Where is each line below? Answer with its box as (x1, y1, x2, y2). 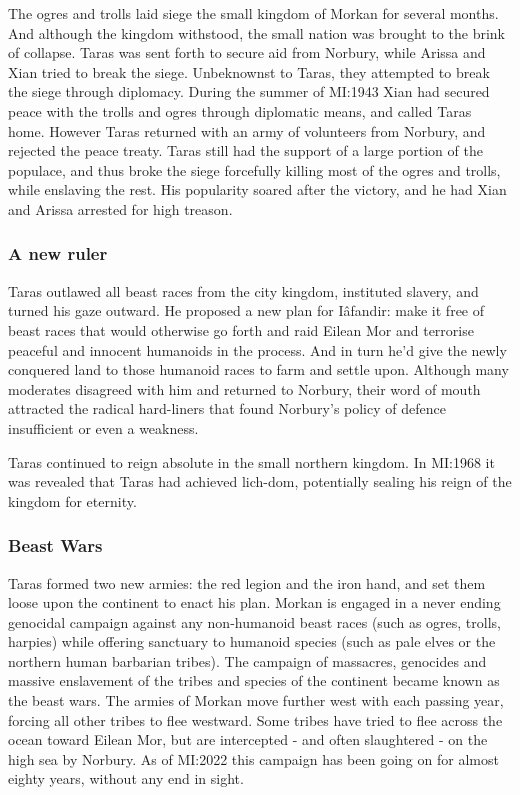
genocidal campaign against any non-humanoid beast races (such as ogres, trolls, (8, 611, 501, 632)
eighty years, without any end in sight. (8, 768, 244, 789)
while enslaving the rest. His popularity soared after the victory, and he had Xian (8, 179, 507, 200)
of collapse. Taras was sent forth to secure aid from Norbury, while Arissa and (8, 42, 486, 63)
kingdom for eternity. (8, 490, 137, 511)
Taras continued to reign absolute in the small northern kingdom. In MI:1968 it (8, 451, 495, 472)
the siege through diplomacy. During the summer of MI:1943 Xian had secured (8, 81, 490, 102)
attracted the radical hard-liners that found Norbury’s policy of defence (8, 398, 446, 419)
